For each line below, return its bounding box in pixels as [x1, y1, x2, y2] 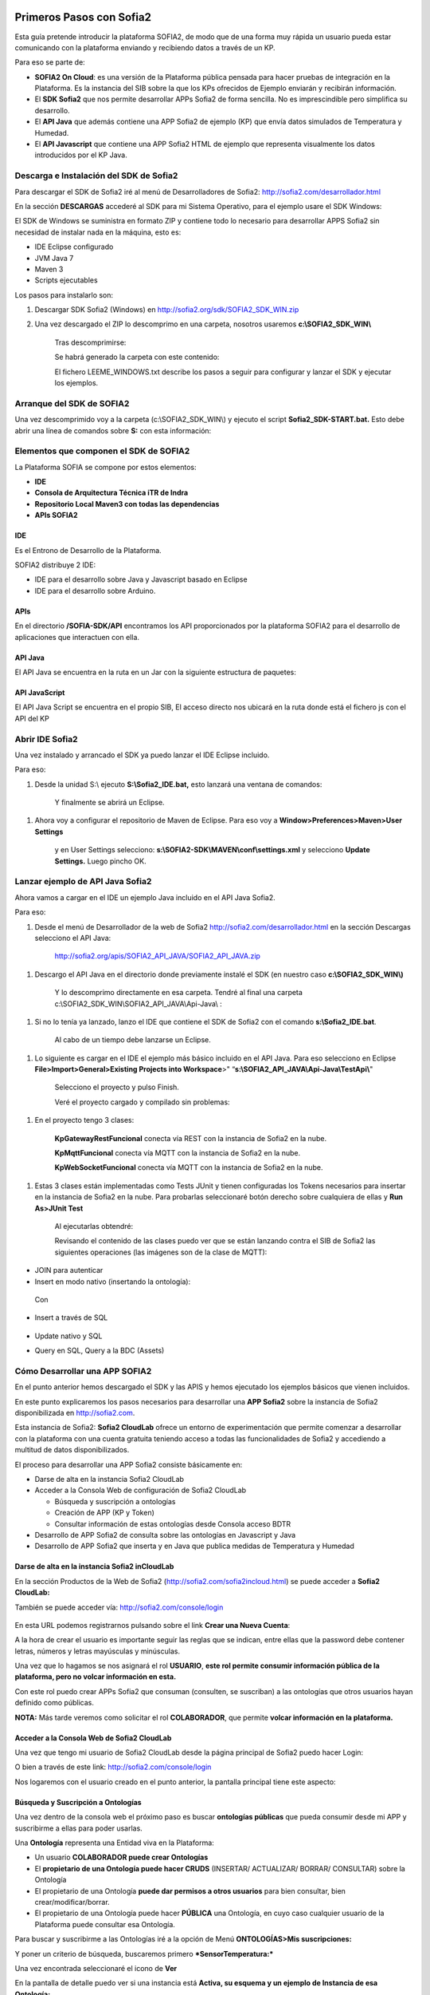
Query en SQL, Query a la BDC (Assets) [34, 1345, 165, 1356]
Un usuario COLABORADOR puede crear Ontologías [34, 1852, 209, 1863]
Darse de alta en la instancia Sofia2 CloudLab [34, 1475, 185, 1483]
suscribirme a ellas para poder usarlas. [14, 1823, 143, 1833]
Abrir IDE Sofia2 [14, 733, 79, 745]
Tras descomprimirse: [54, 338, 127, 347]
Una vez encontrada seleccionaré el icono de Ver [14, 1963, 178, 1973]
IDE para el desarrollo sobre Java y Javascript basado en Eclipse [34, 575, 248, 584]
